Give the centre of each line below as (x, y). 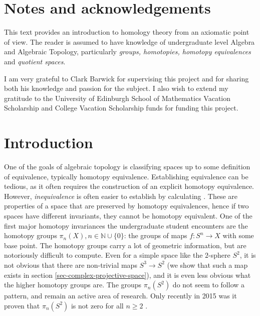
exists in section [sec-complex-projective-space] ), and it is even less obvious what (127, 275)
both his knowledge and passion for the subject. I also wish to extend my (116, 88)
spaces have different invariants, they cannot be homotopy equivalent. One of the (128, 215)
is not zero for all (97, 305)
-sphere (219, 255)
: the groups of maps (156, 235)
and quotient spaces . (35, 61)
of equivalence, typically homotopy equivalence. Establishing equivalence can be (126, 176)
